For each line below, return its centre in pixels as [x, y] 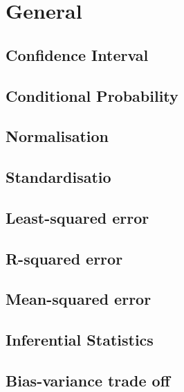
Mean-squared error [79, 299]
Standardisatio [58, 177]
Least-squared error [77, 217]
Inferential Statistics [80, 340]
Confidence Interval [77, 54]
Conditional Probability [92, 95]
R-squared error [64, 258]
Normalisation [57, 136]
